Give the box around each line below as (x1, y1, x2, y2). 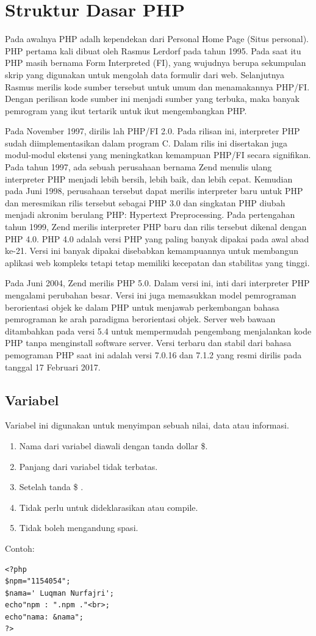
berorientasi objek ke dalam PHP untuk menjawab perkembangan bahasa (5, 300, 279, 313)
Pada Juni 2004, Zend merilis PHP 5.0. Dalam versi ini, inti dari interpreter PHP (5, 276, 310, 289)
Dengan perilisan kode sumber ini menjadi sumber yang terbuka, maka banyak (5, 92, 300, 105)
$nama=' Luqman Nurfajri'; (5, 588, 114, 598)
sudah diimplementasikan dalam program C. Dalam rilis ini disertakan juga (5, 136, 288, 149)
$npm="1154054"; (5, 577, 71, 586)
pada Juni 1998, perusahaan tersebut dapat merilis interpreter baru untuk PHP (5, 184, 303, 197)
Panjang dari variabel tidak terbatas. (19, 460, 158, 472)
